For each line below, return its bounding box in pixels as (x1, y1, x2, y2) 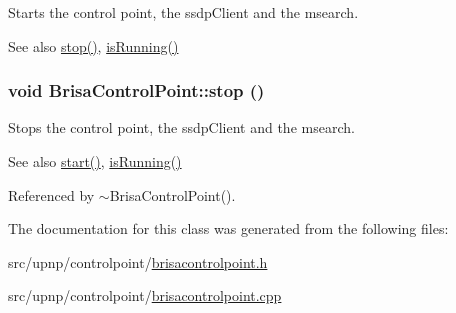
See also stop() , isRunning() (8, 35, 179, 56)
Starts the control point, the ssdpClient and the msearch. (8, 2, 359, 22)
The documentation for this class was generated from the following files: (8, 218, 449, 239)
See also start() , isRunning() (8, 151, 182, 171)
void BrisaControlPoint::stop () (8, 78, 265, 103)
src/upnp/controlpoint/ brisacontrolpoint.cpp (8, 285, 282, 306)
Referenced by (8, 184, 95, 205)
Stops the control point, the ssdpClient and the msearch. (8, 117, 355, 138)
